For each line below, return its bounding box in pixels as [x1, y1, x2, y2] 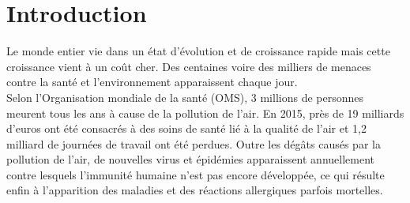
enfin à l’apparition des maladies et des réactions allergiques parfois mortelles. [6, 182, 383, 198]
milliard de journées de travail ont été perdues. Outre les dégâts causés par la [6, 135, 381, 152]
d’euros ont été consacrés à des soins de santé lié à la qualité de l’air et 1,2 [6, 120, 367, 137]
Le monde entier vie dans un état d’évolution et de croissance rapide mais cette [6, 43, 390, 59]
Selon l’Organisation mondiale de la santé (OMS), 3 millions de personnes [6, 88, 363, 105]
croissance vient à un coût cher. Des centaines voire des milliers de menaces [6, 58, 371, 74]
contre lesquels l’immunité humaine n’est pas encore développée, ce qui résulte [6, 166, 385, 182]
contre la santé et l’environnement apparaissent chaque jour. [6, 73, 298, 90]
